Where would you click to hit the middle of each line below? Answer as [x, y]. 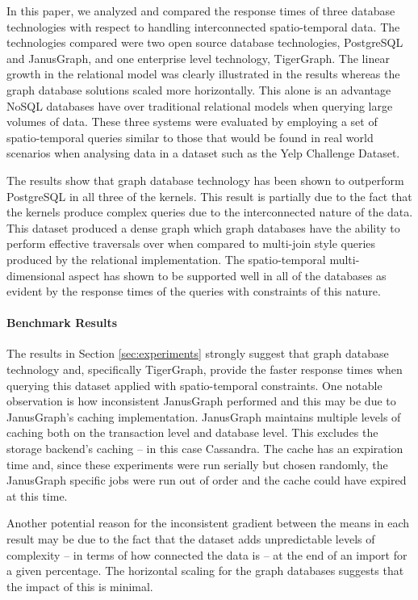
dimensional [36, 275]
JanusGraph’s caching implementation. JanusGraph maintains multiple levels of [204, 416]
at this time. [37, 495]
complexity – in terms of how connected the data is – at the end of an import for [207, 554]
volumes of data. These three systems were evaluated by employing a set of [192, 122]
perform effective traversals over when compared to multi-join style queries [191, 243]
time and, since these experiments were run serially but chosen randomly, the [197, 464]
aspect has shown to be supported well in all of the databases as [228, 275]
